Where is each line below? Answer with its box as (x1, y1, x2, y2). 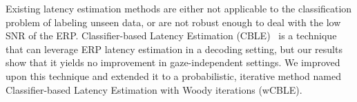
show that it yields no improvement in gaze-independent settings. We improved (6, 55, 340, 70)
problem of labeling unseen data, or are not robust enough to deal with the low (6, 14, 341, 29)
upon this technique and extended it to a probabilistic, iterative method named (6, 68, 341, 83)
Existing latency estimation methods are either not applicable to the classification (6, 1, 352, 15)
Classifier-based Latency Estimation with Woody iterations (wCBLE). (6, 82, 302, 96)
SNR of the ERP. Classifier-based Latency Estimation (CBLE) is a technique (6, 28, 337, 43)
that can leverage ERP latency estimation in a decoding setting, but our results (6, 41, 342, 56)
